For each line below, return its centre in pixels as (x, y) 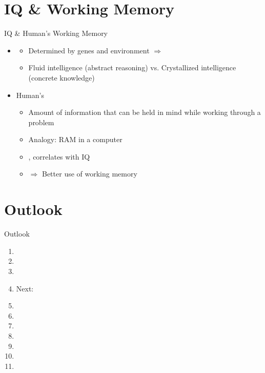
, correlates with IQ (59, 156)
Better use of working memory (89, 174)
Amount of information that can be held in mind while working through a (145, 112)
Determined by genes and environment (89, 50)
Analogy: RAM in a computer (75, 139)
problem (41, 122)
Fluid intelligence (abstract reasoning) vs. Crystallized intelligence (132, 67)
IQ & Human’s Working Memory (56, 33)
